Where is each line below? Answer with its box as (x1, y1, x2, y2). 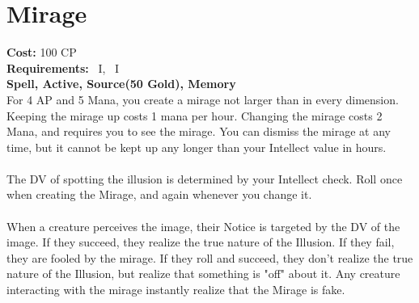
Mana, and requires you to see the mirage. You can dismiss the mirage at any (6, 123, 391, 140)
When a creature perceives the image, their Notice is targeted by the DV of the (6, 217, 400, 234)
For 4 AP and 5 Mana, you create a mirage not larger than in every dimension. (6, 90, 399, 107)
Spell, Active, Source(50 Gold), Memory (6, 75, 236, 92)
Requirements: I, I (6, 59, 120, 76)
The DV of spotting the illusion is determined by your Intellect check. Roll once (6, 170, 403, 187)
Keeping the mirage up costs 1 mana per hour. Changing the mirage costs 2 (6, 107, 383, 124)
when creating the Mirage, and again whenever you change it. (6, 186, 312, 203)
